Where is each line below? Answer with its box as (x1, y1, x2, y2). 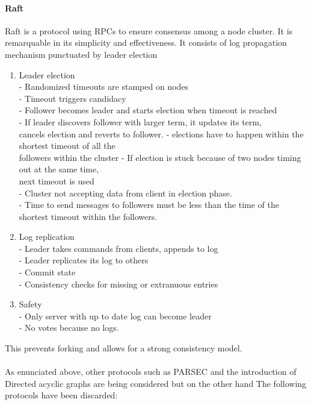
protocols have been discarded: (5, 389, 118, 401)
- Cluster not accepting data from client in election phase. (19, 186, 232, 199)
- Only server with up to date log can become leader (19, 309, 212, 322)
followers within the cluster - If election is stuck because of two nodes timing (19, 151, 301, 163)
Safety (19, 298, 42, 310)
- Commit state (19, 266, 76, 278)
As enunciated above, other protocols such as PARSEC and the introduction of (5, 365, 297, 378)
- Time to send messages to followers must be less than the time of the (19, 198, 280, 211)
